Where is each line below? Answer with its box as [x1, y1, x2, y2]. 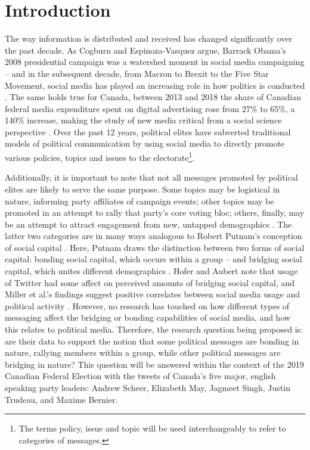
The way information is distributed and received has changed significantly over [5, 32, 292, 45]
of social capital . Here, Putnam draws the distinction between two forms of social [5, 241, 305, 253]
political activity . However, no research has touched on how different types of [5, 299, 290, 312]
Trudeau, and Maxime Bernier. [5, 393, 118, 405]
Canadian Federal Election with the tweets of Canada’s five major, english [5, 370, 276, 382]
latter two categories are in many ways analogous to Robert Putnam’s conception [5, 229, 302, 242]
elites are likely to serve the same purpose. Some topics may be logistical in [5, 182, 280, 195]
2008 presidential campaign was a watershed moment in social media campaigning [5, 55, 305, 68]
